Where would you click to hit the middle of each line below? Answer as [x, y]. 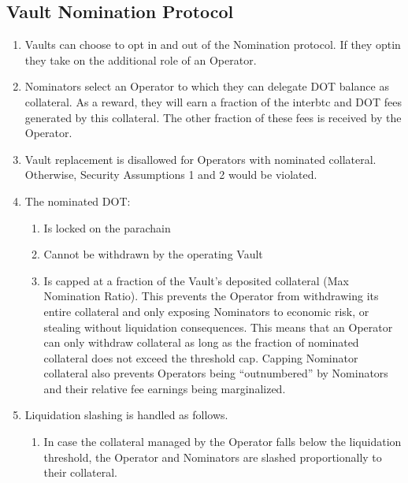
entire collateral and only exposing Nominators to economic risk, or [206, 311]
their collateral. [81, 472]
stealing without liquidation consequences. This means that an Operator [218, 327]
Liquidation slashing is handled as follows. [126, 415]
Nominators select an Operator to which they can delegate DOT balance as [207, 86]
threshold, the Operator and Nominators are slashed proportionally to [213, 457]
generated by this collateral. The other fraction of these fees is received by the [213, 117]
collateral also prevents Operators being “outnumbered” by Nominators [216, 373]
